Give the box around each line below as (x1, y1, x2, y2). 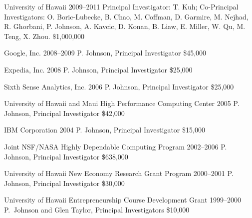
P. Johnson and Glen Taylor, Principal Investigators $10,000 (4, 204, 190, 214)
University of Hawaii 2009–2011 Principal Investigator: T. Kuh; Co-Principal (4, 1, 239, 11)
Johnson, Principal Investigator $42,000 (4, 107, 125, 118)
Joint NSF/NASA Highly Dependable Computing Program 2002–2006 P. (4, 141, 227, 151)
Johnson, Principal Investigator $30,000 (4, 177, 125, 188)
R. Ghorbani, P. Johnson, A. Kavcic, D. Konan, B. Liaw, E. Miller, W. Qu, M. (4, 21, 246, 31)
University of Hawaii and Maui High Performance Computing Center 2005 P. (4, 98, 240, 108)
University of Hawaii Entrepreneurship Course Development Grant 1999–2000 (4, 194, 242, 205)
